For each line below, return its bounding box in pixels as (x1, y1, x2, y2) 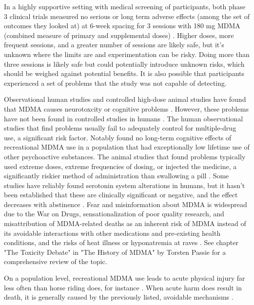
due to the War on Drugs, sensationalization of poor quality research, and (4, 209, 224, 219)
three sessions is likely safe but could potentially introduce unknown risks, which (4, 58, 245, 69)
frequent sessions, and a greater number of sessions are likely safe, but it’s (4, 39, 224, 50)
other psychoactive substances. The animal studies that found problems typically (4, 151, 246, 161)
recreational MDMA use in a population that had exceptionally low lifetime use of (4, 142, 250, 152)
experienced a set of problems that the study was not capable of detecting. (4, 77, 227, 88)
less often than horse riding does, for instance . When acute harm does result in (4, 282, 242, 292)
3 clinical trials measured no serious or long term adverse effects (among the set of (4, 11, 250, 21)
